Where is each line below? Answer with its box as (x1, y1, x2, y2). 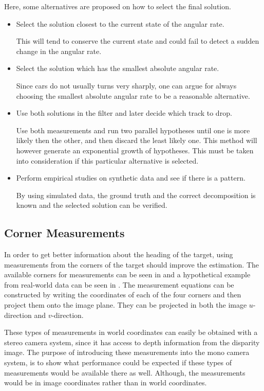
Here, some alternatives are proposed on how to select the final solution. (4, 1, 231, 11)
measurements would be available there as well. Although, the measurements (4, 367, 246, 378)
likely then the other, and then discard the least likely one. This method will (16, 135, 257, 146)
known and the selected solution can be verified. (16, 200, 167, 210)
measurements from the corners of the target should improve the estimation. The (4, 259, 259, 270)
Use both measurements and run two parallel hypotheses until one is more (16, 125, 250, 135)
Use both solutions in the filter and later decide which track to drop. (16, 108, 232, 118)
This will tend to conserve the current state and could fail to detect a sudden (16, 35, 259, 46)
